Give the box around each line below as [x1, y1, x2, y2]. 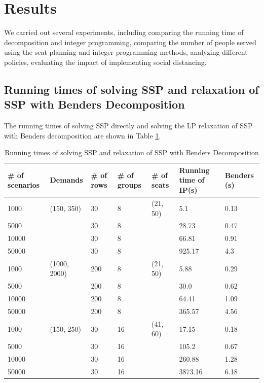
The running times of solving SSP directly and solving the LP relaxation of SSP [4, 120, 253, 131]
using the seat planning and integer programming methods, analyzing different [4, 47, 248, 57]
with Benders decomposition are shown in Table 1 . [4, 130, 161, 141]
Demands [50, 175, 83, 185]
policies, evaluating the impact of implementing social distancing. [4, 56, 207, 67]
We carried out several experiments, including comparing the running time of [4, 27, 244, 38]
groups [117, 180, 141, 190]
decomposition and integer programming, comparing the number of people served [4, 37, 256, 47]
